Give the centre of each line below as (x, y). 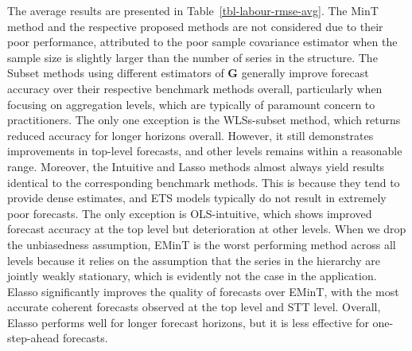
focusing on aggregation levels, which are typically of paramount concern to (191, 104)
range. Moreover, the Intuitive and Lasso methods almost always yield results (196, 166)
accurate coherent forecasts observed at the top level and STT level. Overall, (194, 307)
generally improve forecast (305, 73)
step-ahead (33, 338)
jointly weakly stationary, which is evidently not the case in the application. (192, 276)
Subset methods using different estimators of (116, 73)
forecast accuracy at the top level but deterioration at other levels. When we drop (207, 229)
